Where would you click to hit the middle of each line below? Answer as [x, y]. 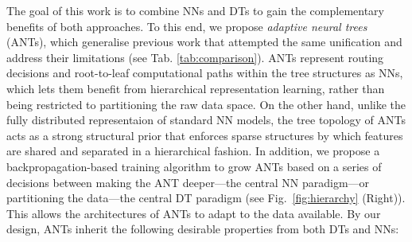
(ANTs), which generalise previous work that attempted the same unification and [204, 42]
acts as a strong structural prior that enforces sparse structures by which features [205, 135]
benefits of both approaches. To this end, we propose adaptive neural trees [187, 26]
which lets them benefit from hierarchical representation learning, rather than [196, 88]
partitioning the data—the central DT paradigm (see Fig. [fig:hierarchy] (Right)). [206, 198]
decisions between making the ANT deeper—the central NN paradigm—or [188, 182]
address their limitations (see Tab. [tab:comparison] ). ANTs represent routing [195, 57]
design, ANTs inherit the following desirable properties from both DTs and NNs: [203, 229]
